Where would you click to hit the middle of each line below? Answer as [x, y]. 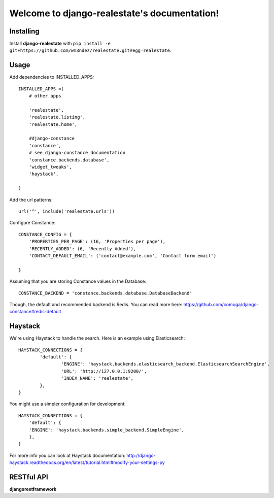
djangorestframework [33, 489]
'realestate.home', [53, 124]
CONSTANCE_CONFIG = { [45, 234]
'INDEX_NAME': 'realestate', [97, 378]
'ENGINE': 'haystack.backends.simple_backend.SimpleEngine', [107, 430]
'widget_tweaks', [50, 167]
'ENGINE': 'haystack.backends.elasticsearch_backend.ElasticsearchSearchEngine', [165, 364]
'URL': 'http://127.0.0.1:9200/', [104, 371]
